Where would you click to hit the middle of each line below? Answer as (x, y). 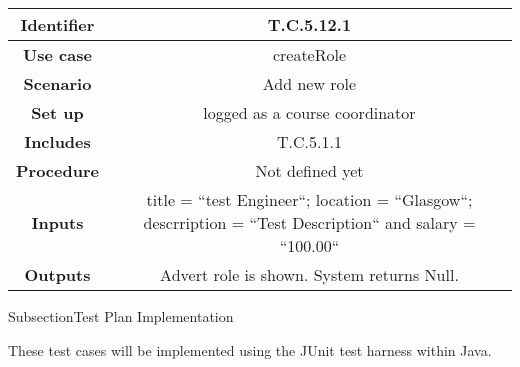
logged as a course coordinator (309, 112)
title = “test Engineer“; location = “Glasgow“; (309, 199)
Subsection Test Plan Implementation (121, 316)
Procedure (57, 170)
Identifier (57, 24)
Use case (57, 54)
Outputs (57, 274)
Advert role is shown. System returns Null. (309, 274)
